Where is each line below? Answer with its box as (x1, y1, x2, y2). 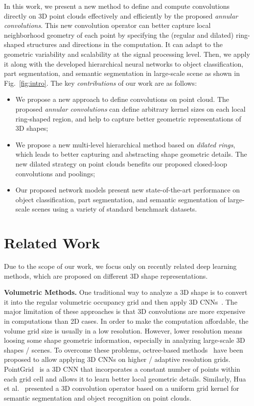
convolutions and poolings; (15, 168, 95, 178)
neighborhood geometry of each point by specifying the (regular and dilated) (4, 29, 234, 40)
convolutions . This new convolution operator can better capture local (4, 20, 211, 30)
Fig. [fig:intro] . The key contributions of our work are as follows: (4, 77, 197, 88)
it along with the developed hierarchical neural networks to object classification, (4, 58, 244, 69)
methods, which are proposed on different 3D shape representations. (4, 270, 208, 281)
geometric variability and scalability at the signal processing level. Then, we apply (4, 48, 250, 59)
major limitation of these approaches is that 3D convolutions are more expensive (4, 306, 246, 316)
